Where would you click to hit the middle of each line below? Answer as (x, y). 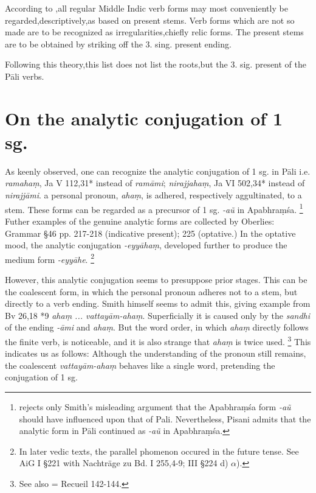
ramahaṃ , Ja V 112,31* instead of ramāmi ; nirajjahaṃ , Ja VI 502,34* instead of (155, 183)
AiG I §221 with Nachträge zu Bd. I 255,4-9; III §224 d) (124, 463)
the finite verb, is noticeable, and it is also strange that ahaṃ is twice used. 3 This (158, 340)
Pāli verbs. (25, 76)
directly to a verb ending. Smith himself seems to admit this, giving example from (158, 303)
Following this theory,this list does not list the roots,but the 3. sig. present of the (156, 64)
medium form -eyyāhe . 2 (50, 258)
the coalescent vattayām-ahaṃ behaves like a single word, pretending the (140, 365)
